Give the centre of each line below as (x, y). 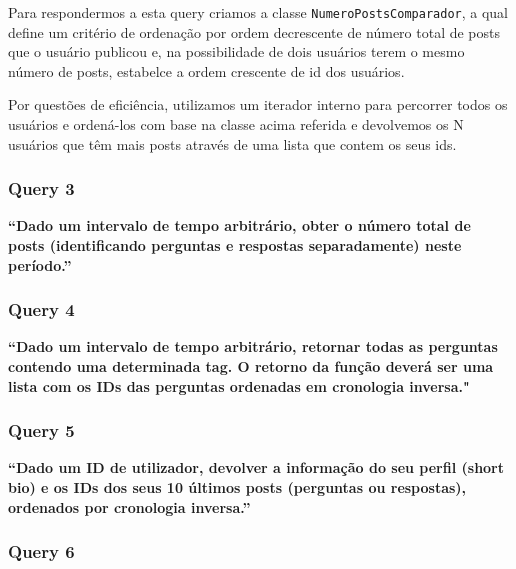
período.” (40, 264)
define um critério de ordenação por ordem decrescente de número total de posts (254, 31)
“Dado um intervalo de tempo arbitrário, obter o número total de (239, 225)
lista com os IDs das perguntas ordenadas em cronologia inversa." (239, 385)
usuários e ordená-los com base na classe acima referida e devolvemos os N (236, 124)
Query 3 (41, 188)
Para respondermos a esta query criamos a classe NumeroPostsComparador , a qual (258, 12)
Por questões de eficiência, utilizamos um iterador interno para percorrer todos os (258, 104)
